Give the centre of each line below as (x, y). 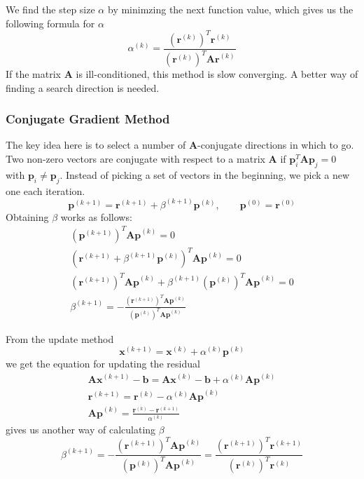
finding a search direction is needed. (83, 87)
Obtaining (27, 216)
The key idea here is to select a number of (96, 145)
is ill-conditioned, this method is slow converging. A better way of (217, 74)
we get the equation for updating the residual (103, 364)
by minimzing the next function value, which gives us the (230, 9)
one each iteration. (45, 190)
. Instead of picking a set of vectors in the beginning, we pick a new (205, 174)
